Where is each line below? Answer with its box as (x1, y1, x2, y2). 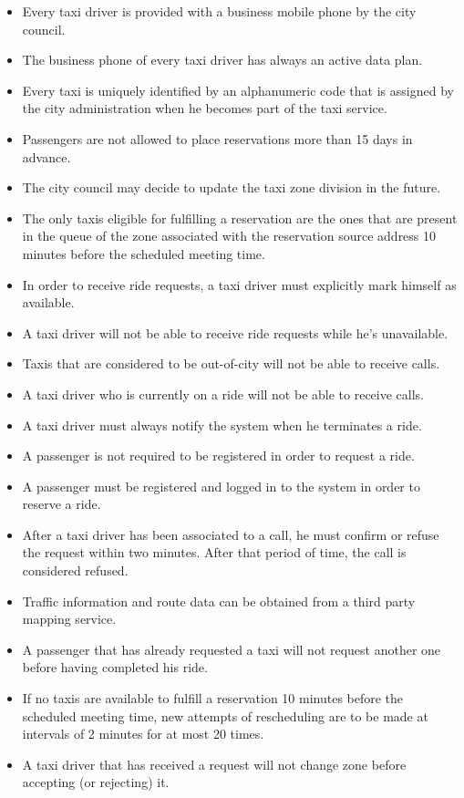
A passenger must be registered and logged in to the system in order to (22, 476, 420, 495)
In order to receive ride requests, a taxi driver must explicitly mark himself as (22, 275, 457, 294)
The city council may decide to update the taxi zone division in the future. (22, 178, 441, 197)
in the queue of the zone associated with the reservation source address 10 (22, 226, 437, 245)
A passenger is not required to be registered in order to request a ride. (22, 446, 415, 465)
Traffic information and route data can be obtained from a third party (22, 591, 416, 610)
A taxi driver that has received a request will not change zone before (22, 754, 407, 773)
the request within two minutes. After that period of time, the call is (22, 543, 407, 562)
